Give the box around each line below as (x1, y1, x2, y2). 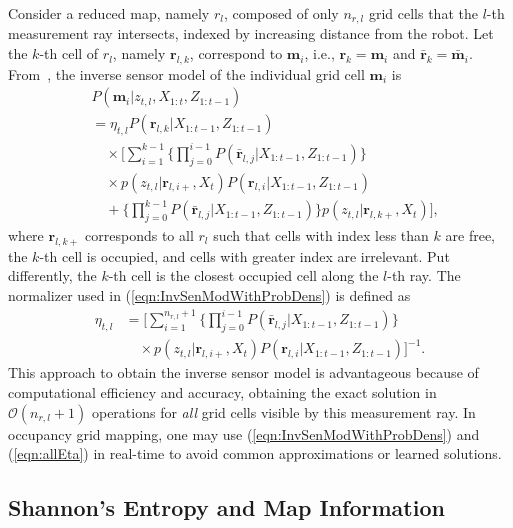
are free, (445, 224, 495, 245)
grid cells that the (368, 3, 478, 23)
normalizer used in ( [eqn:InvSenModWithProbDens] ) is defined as (8, 284, 411, 305)
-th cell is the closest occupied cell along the (108, 265, 379, 286)
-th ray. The (387, 265, 461, 286)
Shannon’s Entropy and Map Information (8, 492, 445, 523)
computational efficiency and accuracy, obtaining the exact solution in (8, 382, 437, 403)
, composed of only (223, 3, 339, 23)
